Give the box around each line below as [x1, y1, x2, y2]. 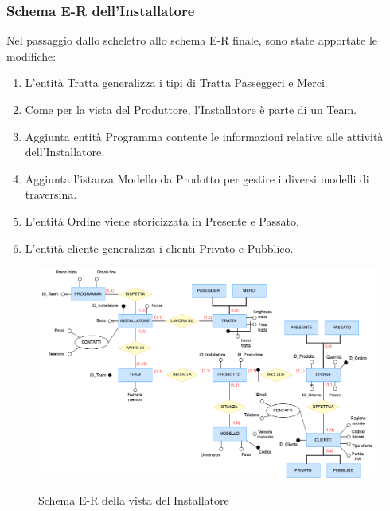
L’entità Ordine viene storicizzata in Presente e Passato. [25, 212, 299, 229]
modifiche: [6, 47, 57, 64]
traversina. [25, 186, 77, 202]
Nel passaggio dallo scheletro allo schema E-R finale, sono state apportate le [6, 32, 377, 49]
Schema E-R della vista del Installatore [38, 491, 229, 508]
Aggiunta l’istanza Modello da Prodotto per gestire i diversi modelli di [25, 170, 369, 187]
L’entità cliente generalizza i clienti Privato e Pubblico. [25, 239, 294, 256]
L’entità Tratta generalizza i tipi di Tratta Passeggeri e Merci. [25, 74, 328, 91]
